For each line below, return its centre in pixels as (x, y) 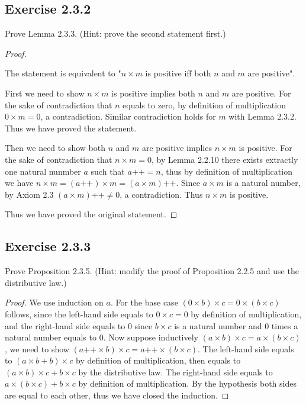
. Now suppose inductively (151, 337)
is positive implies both (153, 93)
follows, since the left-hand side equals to (79, 314)
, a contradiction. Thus (161, 194)
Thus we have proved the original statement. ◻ (91, 214)
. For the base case (144, 302)
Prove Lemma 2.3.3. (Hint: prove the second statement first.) (115, 33)
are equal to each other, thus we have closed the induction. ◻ (117, 395)
